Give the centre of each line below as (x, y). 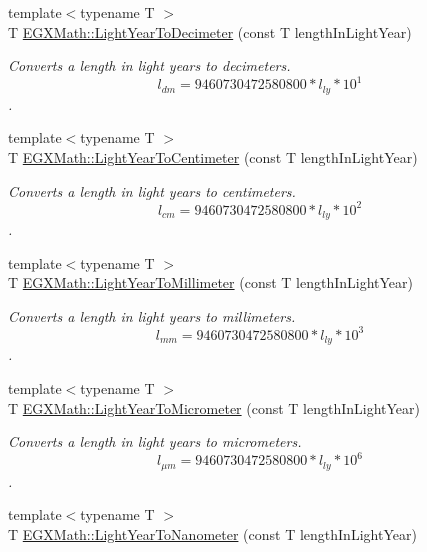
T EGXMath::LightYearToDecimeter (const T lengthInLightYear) (210, 31)
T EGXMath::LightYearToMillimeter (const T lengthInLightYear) (210, 282)
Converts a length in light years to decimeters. (149, 65)
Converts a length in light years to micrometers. (155, 441)
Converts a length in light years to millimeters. (152, 315)
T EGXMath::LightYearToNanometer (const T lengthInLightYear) (212, 533)
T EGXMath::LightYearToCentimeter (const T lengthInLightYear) (213, 156)
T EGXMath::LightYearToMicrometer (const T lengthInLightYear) (214, 407)
